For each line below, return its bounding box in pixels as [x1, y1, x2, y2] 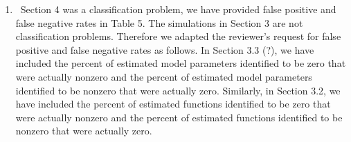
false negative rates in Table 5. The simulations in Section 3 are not [15, 15, 303, 30]
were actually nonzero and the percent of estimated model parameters [15, 69, 312, 83]
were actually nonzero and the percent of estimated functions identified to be [15, 110, 343, 124]
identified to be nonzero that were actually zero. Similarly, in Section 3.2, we [15, 83, 341, 97]
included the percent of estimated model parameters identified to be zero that [15, 56, 346, 70]
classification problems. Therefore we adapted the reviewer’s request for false [15, 29, 341, 43]
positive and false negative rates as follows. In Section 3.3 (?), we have [15, 42, 314, 57]
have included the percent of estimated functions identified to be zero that [15, 97, 331, 111]
